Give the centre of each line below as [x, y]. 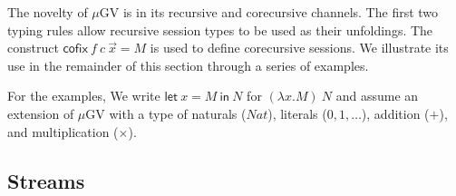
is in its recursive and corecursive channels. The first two [281, 12]
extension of [41, 113]
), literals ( [297, 113]
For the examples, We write [84, 96]
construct [33, 48]
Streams [46, 180]
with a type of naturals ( [178, 113]
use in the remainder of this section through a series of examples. [188, 65]
